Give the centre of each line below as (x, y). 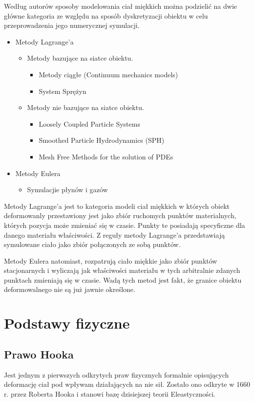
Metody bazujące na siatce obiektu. (80, 58)
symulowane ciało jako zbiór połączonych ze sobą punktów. (92, 244)
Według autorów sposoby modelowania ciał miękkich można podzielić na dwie (121, 6)
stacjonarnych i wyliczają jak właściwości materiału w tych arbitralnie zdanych (122, 270)
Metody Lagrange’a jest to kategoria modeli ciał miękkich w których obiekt (117, 206)
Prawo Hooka (39, 354)
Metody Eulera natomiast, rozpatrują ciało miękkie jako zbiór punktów (111, 260)
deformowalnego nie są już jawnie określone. (70, 289)
